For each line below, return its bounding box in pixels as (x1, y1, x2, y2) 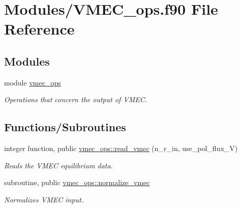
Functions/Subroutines (4, 119, 126, 135)
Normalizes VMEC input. (4, 194, 84, 204)
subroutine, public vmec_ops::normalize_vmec (4, 177, 150, 188)
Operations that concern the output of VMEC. (4, 94, 147, 105)
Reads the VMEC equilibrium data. (4, 160, 113, 170)
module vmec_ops (4, 77, 61, 87)
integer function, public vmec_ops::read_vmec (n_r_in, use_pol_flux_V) (4, 143, 238, 154)
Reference (4, 18, 75, 39)
